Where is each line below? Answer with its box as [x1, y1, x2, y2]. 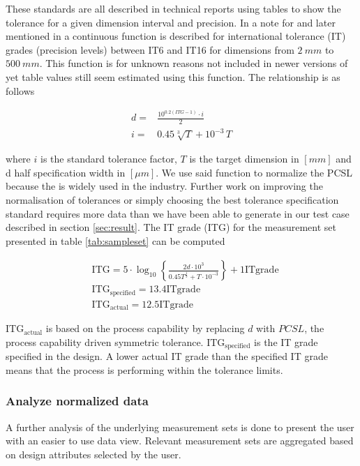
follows [6, 83, 35, 98]
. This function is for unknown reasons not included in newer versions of [39, 56, 348, 70]
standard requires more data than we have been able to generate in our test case [6, 206, 350, 220]
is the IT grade [254, 334, 318, 349]
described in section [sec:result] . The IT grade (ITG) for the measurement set [6, 220, 336, 234]
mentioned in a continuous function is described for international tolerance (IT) [6, 29, 346, 43]
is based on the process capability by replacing [45, 321, 245, 336]
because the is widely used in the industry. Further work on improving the [6, 179, 323, 193]
